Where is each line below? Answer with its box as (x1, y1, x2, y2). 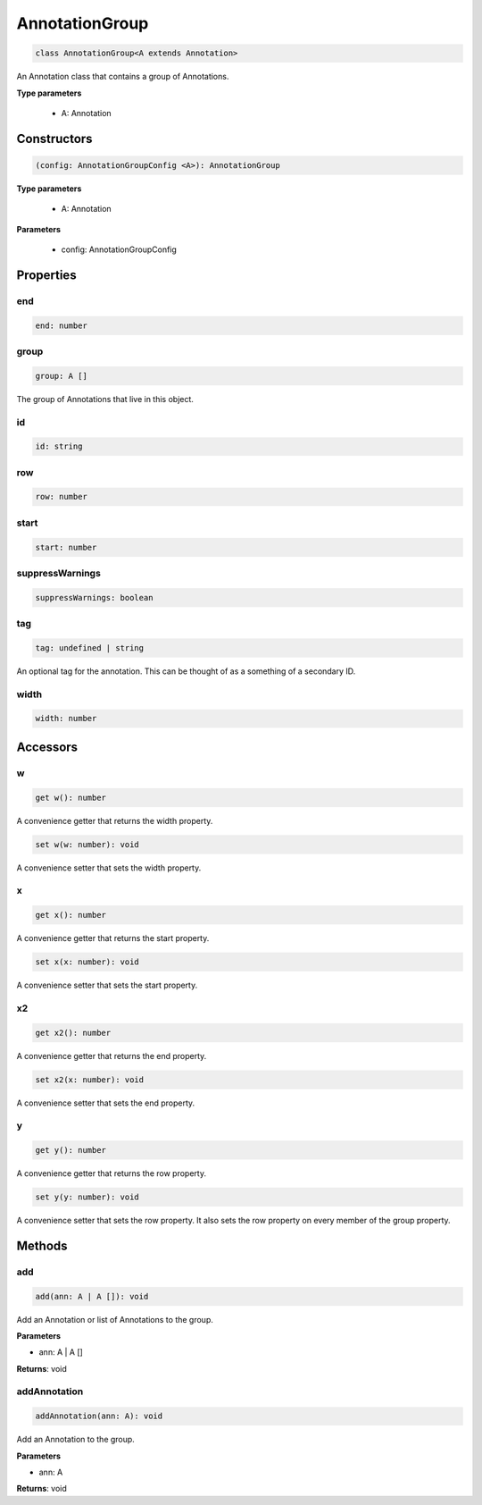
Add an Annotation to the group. (16, 1434, 136, 1445)
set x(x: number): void (35, 957, 140, 967)
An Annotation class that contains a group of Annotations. (16, 71, 229, 82)
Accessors (16, 739, 79, 754)
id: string (35, 441, 83, 451)
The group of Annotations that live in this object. (16, 393, 194, 404)
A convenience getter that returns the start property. (16, 933, 210, 944)
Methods (16, 1238, 68, 1253)
